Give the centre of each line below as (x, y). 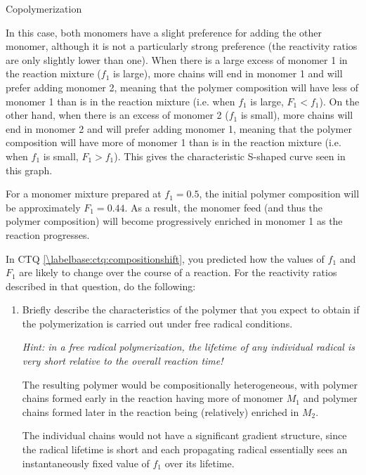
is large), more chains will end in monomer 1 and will (228, 73)
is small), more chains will (297, 115)
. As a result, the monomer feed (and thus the (224, 207)
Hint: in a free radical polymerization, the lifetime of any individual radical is (188, 347)
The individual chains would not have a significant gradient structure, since (184, 435)
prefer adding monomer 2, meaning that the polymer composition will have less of (182, 87)
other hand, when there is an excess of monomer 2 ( (117, 115)
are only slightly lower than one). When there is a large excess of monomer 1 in (177, 59)
